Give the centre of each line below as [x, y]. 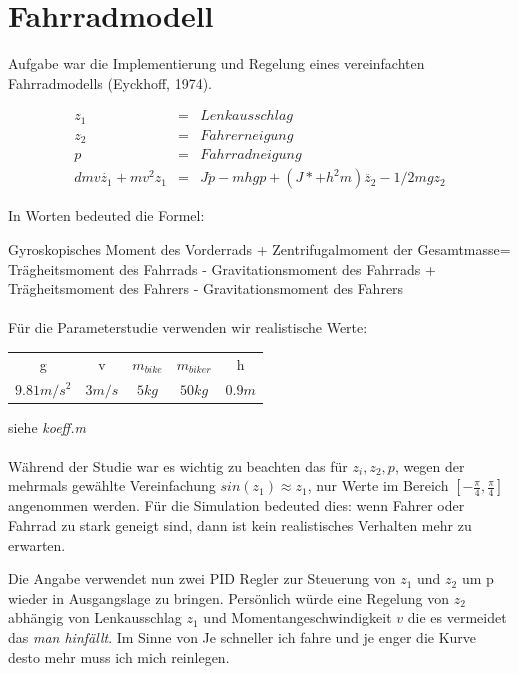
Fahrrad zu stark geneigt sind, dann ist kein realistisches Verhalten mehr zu [240, 524]
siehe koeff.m [47, 426]
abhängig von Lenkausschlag [95, 617]
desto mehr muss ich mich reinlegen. [119, 656]
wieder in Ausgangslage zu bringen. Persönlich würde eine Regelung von [228, 597]
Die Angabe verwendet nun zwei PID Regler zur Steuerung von [202, 578]
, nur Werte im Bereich [378, 485]
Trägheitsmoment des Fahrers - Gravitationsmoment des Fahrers [206, 288]
